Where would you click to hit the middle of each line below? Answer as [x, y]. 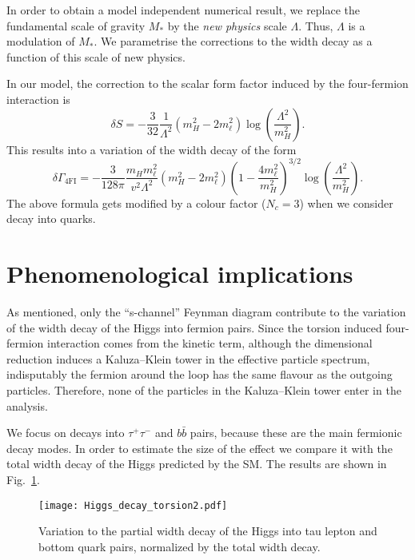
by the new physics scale [227, 25]
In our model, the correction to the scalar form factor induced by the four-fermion [207, 83]
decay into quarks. [51, 218]
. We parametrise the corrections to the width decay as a [233, 41]
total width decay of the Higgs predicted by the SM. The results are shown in [197, 464]
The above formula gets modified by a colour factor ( [136, 203]
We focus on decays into [66, 433]
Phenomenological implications [180, 274]
